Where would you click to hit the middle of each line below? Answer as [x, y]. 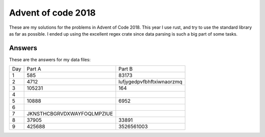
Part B [126, 69]
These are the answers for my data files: [50, 59]
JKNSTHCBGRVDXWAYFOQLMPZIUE [70, 114]
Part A [34, 69]
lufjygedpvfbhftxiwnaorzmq [150, 82]
